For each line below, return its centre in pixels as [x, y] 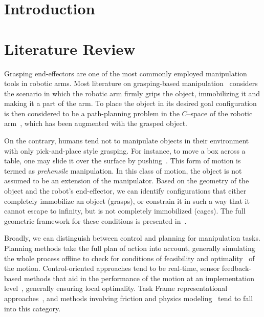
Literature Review [70, 48]
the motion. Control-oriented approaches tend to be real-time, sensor [112, 268]
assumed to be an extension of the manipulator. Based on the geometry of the [127, 181]
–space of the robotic [220, 113]
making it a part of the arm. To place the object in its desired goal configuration [130, 103]
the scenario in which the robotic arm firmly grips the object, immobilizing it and [132, 93]
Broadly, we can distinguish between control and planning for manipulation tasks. [132, 238]
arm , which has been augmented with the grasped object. [96, 123]
